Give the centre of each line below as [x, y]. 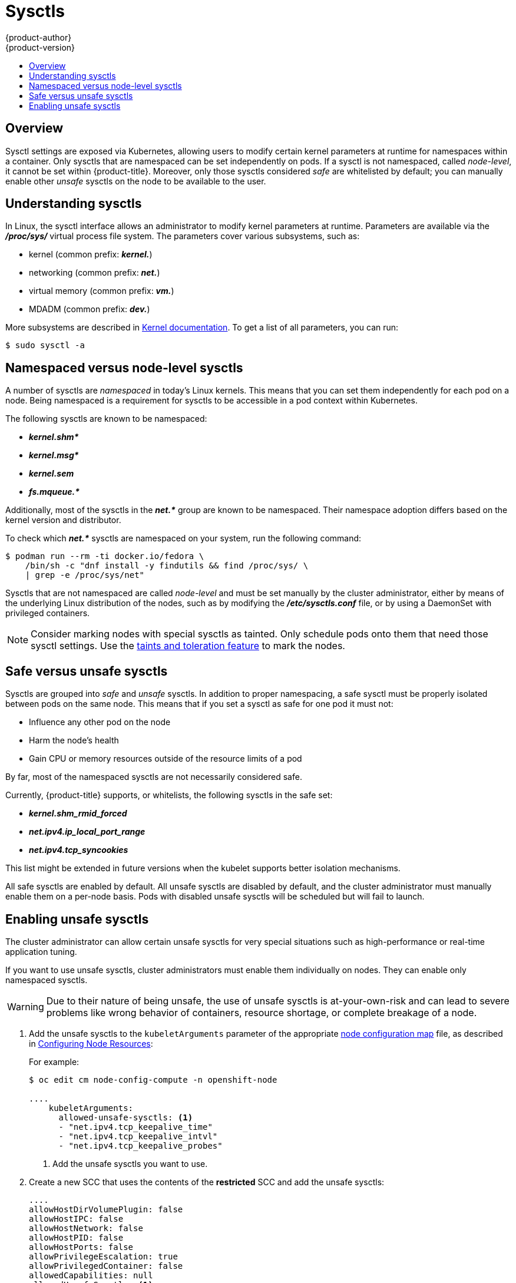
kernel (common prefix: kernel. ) [91, 254]
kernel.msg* [54, 455]
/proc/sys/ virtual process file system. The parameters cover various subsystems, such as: [183, 236]
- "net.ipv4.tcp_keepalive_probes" [140, 1145]
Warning [26, 1006]
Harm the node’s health [74, 740]
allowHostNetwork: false [86, 1228]
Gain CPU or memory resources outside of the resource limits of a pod [166, 759]
